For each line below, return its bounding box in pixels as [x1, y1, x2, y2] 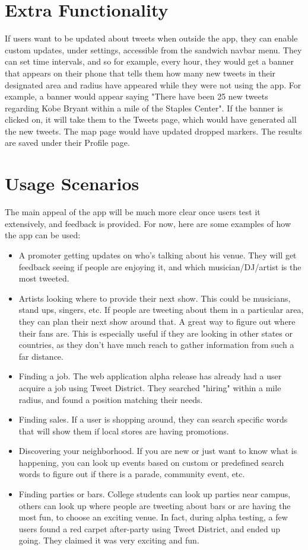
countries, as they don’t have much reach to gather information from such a [18, 338, 294, 351]
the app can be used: [5, 229, 81, 241]
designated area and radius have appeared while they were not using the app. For [5, 78, 301, 91]
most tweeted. [18, 272, 69, 284]
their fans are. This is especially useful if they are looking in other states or [18, 327, 293, 339]
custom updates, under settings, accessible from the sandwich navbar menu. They [5, 43, 302, 56]
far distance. [18, 350, 63, 362]
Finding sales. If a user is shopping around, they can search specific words [18, 413, 288, 426]
